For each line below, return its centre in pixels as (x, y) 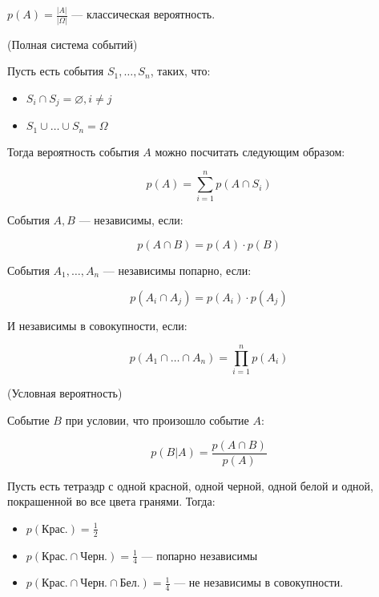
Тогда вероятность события (73, 151)
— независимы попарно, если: (177, 270)
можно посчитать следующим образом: (250, 151)
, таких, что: (180, 71)
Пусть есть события (56, 71)
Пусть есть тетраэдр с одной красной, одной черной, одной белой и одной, (190, 485)
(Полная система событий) (73, 44)
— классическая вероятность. (143, 14)
